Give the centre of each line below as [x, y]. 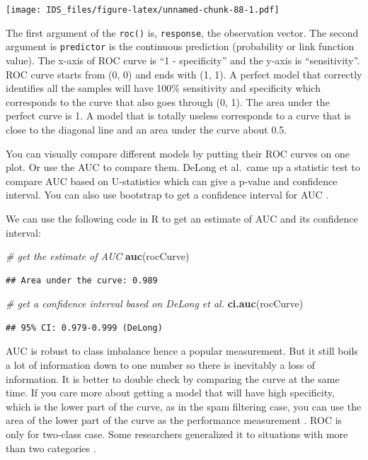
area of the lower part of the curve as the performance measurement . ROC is [174, 420]
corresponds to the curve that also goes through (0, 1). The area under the [168, 101]
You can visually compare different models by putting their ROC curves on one [178, 153]
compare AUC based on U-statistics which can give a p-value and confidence [172, 181]
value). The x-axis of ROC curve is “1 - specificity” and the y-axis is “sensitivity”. [183, 60]
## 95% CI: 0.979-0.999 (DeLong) [84, 328]
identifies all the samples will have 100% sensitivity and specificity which [163, 88]
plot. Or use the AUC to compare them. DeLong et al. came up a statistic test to [183, 167]
